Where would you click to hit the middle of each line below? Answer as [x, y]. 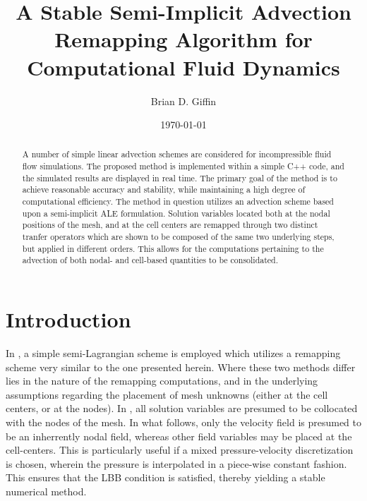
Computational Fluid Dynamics [183, 67]
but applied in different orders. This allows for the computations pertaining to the [173, 248]
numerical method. [46, 491]
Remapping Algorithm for [183, 39]
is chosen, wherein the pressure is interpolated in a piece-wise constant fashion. [176, 463]
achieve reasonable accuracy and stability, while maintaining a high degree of [164, 189]
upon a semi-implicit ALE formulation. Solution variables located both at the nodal [176, 213]
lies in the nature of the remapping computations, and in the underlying [162, 381]
